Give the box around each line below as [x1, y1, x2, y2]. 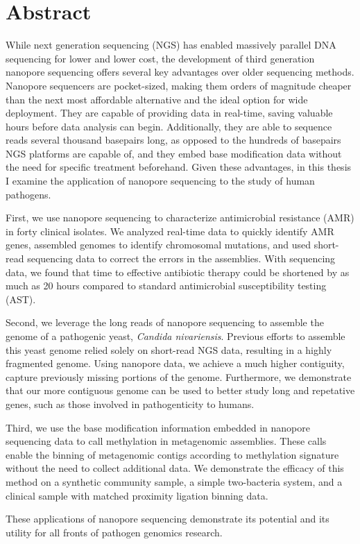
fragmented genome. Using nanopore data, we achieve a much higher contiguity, [6, 356, 345, 371]
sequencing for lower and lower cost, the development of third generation [6, 51, 315, 65]
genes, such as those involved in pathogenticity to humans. [6, 396, 255, 411]
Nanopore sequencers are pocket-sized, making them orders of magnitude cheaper [6, 78, 352, 92]
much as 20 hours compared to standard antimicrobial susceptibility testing [6, 278, 327, 293]
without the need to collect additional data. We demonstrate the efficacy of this [6, 461, 344, 475]
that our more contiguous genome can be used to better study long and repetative [6, 383, 355, 398]
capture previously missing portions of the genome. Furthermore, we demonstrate [6, 369, 352, 384]
